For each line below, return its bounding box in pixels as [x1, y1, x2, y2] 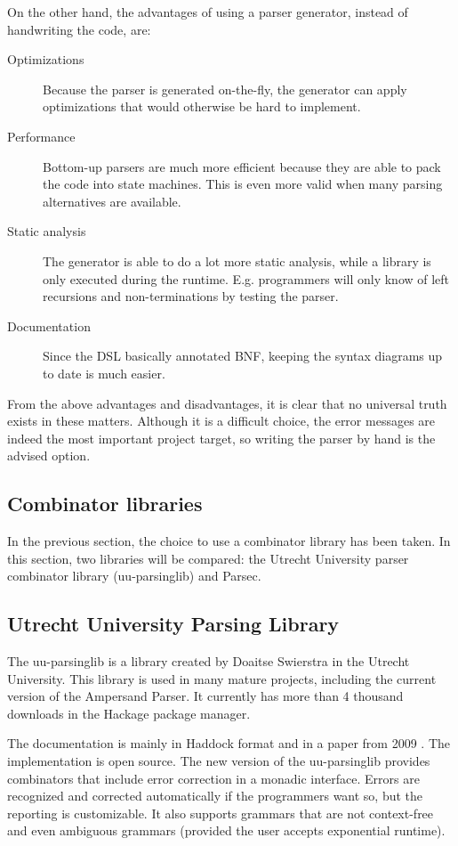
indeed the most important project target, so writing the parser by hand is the [7, 428, 436, 447]
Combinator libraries [7, 490, 203, 517]
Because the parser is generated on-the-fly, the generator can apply [43, 79, 407, 98]
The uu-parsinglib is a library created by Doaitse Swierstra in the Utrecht [7, 652, 410, 671]
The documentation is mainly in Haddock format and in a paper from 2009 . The [7, 734, 451, 752]
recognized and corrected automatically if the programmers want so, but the [7, 786, 423, 805]
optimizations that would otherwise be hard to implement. [43, 97, 361, 116]
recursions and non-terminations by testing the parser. [43, 287, 339, 305]
